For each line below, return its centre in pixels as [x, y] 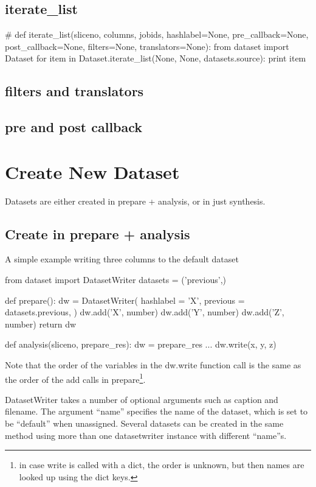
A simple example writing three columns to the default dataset [122, 259]
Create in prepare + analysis [98, 233]
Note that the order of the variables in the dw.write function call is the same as [153, 365]
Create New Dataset [92, 171]
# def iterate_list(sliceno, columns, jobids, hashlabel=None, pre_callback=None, [157, 34]
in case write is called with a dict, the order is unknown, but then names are [162, 465]
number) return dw [41, 324]
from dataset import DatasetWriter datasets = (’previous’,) [116, 280]
